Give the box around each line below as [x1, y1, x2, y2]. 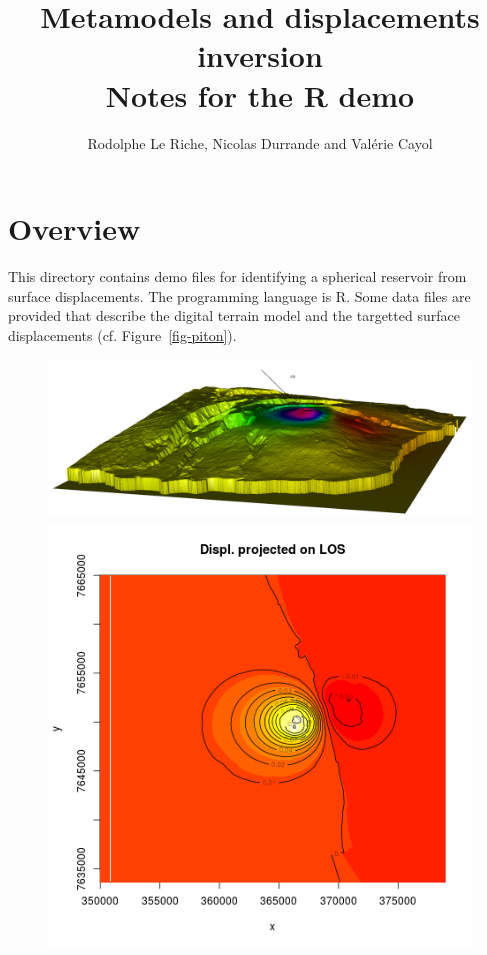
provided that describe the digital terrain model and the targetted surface [8, 305, 460, 326]
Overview [8, 208, 141, 249]
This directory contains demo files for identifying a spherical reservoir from [8, 266, 467, 287]
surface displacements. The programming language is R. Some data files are [8, 285, 471, 306]
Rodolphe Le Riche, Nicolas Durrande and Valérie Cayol [87, 132, 433, 153]
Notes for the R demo [105, 74, 415, 115]
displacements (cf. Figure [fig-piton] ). [8, 324, 237, 345]
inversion [197, 35, 323, 76]
